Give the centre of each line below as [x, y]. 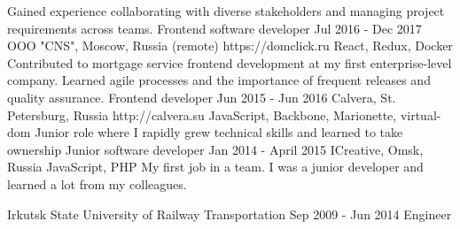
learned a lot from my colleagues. [97, 183]
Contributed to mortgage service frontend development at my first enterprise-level [230, 62]
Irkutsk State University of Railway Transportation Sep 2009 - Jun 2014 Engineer [230, 214]
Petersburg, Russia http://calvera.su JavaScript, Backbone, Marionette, [202, 114]
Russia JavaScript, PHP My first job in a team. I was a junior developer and [215, 167]
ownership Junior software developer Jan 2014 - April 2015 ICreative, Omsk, [215, 149]
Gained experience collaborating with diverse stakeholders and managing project [226, 11]
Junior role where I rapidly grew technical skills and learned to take [219, 132]
